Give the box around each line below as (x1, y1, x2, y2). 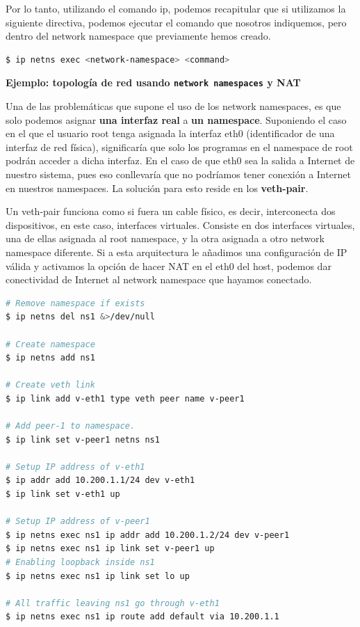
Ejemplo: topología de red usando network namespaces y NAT (6, 75, 301, 90)
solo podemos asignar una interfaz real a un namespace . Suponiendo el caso (6, 112, 347, 127)
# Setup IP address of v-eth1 (6, 461, 145, 472)
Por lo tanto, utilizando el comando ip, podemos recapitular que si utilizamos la (6, 1, 346, 15)
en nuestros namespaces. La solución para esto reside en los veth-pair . (6, 180, 309, 195)
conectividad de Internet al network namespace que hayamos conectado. (6, 272, 312, 287)
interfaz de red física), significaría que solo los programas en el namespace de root (6, 139, 353, 154)
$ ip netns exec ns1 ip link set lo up (6, 571, 190, 581)
